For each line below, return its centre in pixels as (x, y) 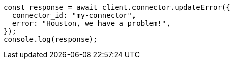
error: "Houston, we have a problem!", (91, 23)
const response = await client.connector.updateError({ (117, 7)
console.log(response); (51, 39)
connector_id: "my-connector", (74, 15)
